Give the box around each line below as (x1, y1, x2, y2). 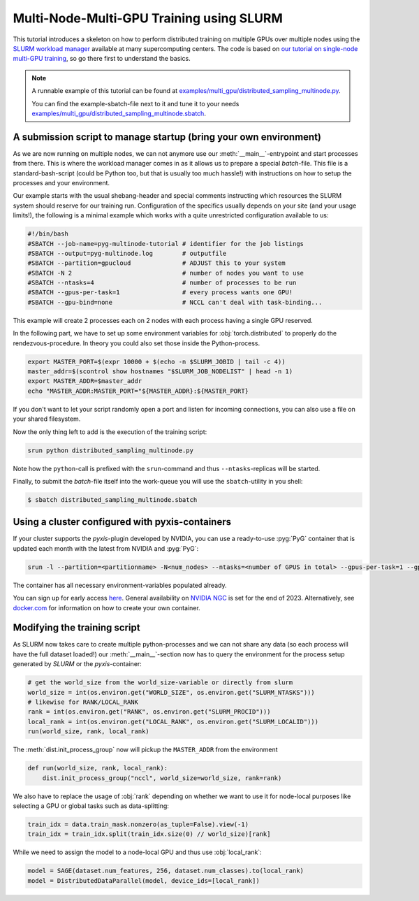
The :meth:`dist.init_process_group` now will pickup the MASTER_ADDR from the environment (13, 745, 279, 754)
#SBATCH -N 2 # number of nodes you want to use (27, 269, 304, 277)
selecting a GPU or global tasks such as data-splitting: (13, 801, 169, 810)
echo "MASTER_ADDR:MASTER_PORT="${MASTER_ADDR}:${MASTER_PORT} (27, 387, 249, 395)
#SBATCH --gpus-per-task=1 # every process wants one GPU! (27, 289, 293, 296)
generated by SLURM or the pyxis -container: (13, 660, 142, 668)
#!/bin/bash (27, 230, 69, 238)
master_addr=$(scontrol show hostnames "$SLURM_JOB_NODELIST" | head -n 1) (27, 368, 293, 375)
